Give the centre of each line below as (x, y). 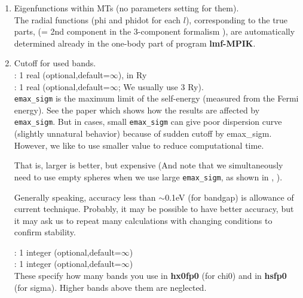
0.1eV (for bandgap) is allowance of (229, 197)
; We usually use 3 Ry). (161, 86)
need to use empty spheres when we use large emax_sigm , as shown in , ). (148, 176)
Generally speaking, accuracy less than (85, 197)
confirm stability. (45, 232)
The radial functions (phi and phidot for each (97, 19)
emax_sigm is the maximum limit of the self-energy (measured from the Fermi (156, 98)
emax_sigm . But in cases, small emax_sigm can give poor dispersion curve (148, 122)
